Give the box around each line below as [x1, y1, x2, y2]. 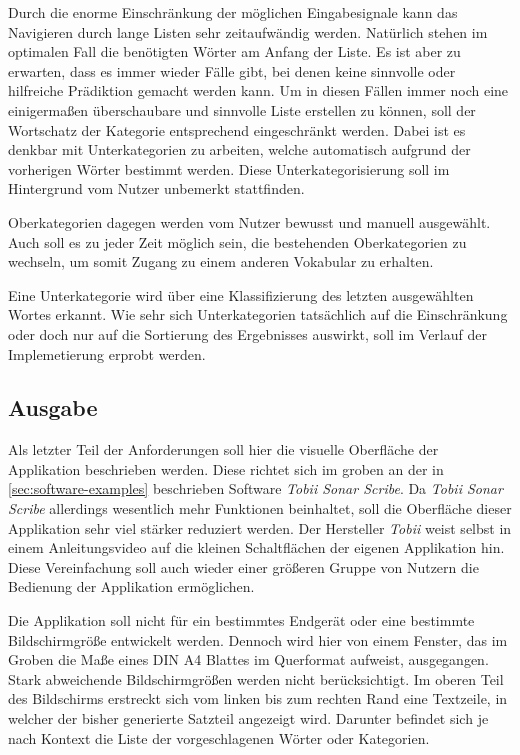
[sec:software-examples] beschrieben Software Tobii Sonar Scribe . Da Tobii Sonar [8, 478, 503, 499]
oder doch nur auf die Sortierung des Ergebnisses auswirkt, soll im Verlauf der [8, 323, 487, 344]
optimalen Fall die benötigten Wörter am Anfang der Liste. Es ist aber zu [8, 41, 461, 62]
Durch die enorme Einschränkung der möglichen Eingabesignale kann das [8, 2, 458, 22]
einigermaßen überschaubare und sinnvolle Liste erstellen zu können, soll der [8, 99, 476, 120]
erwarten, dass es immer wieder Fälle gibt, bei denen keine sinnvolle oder [8, 60, 456, 81]
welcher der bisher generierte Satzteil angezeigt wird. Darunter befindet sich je [8, 708, 489, 729]
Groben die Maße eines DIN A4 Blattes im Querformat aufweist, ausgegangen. [8, 649, 489, 670]
